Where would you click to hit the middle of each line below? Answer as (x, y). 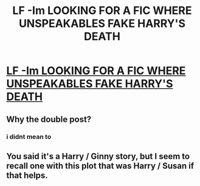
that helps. (27, 175)
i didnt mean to (29, 137)
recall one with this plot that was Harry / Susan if (100, 166)
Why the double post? (49, 119)
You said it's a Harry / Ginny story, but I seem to (98, 156)
